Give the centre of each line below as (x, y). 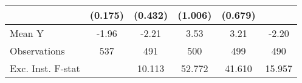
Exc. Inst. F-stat (45, 68)
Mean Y (27, 33)
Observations (37, 51)
